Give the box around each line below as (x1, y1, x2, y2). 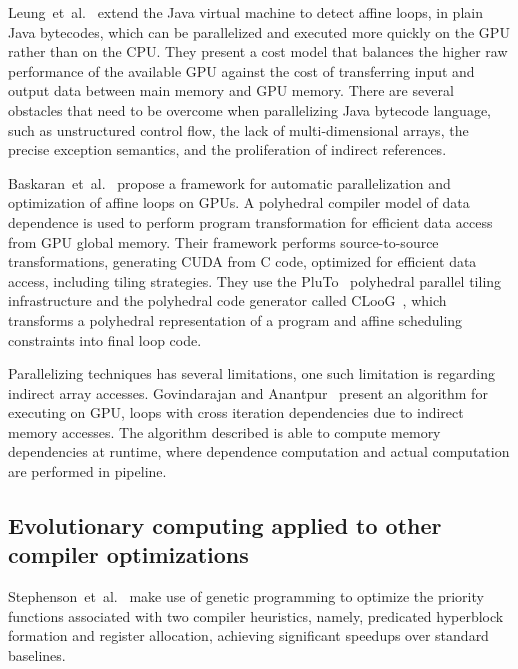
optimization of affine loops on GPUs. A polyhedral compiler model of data (8, 192, 470, 213)
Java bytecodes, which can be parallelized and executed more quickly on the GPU (8, 21, 510, 42)
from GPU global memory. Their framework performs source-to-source (8, 231, 439, 252)
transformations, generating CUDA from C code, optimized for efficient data (8, 251, 477, 272)
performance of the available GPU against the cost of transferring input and (8, 60, 475, 81)
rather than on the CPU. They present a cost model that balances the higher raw (8, 41, 508, 62)
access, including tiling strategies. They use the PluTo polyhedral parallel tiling (8, 270, 502, 291)
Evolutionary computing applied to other (8, 510, 442, 541)
